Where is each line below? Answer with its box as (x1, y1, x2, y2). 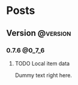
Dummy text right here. (14, 71, 72, 79)
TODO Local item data (14, 59, 70, 67)
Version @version (6, 28, 71, 38)
